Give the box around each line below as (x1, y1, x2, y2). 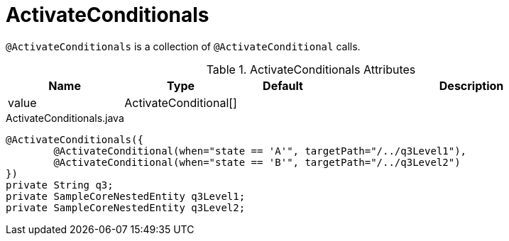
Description (439, 78, 504, 93)
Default (263, 78, 303, 93)
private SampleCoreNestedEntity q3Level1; (6, 190, 246, 202)
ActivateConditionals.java (6, 111, 124, 124)
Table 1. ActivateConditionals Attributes (206, 62, 416, 77)
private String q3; (6, 179, 114, 191)
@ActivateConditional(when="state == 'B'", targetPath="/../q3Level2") (53, 156, 461, 168)
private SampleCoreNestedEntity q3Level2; (6, 201, 246, 213)
